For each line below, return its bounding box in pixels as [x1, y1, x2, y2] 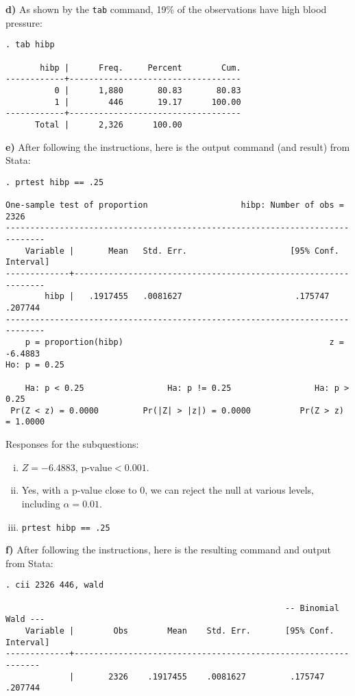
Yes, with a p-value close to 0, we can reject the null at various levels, [21, 483, 314, 497]
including [21, 496, 60, 510]
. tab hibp [5, 40, 55, 50]
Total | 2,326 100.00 [34, 119, 182, 130]
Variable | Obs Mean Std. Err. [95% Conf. [25, 625, 334, 636]
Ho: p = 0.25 [5, 360, 64, 370]
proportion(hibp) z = [45, 337, 344, 347]
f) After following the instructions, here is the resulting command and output [5, 542, 331, 557]
